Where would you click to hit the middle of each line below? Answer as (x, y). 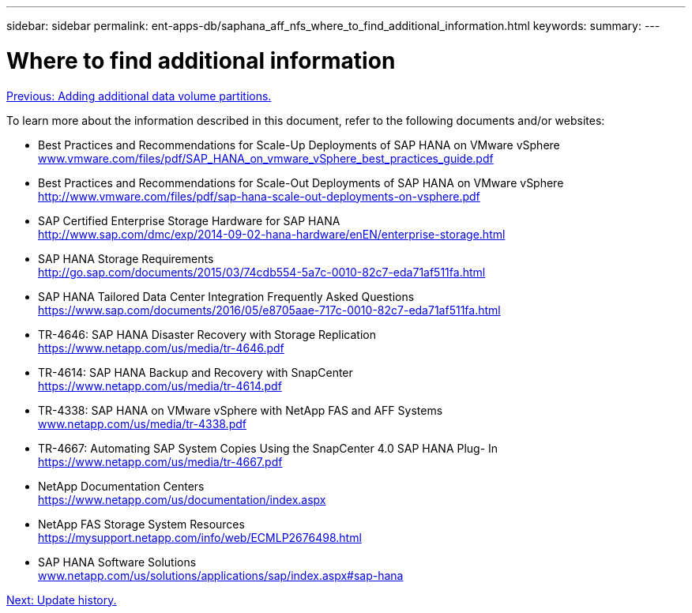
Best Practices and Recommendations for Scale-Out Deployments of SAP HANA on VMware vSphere (301, 182)
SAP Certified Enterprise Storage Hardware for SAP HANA (189, 220)
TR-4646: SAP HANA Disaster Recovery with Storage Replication (207, 334)
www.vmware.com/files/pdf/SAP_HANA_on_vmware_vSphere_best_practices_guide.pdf (266, 158)
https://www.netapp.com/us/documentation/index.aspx (182, 499)
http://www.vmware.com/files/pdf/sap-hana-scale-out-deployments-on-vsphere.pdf (259, 196)
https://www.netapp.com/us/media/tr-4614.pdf (160, 385)
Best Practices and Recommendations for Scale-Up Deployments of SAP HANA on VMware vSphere (299, 145)
